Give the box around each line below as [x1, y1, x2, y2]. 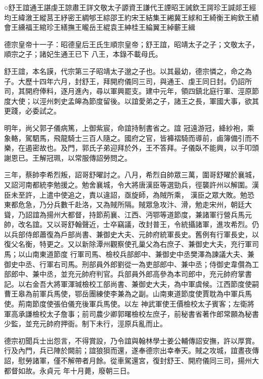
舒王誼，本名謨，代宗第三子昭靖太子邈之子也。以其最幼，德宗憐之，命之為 [4, 65, 252, 76]
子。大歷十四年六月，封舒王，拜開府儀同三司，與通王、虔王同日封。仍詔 [4, 75, 245, 86]
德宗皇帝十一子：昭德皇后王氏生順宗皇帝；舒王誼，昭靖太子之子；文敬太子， [4, 39, 259, 49]
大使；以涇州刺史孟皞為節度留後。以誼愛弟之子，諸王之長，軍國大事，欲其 [11, 95, 259, 106]
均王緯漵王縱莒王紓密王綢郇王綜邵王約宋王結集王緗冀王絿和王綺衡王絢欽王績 [4, 12, 259, 22]
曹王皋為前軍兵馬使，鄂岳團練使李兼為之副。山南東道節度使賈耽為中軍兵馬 [4, 288, 252, 299]
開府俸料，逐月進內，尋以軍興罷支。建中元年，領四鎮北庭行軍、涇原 [25, 86, 252, 96]
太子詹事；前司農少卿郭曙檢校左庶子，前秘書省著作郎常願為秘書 [46, 308, 259, 319]
